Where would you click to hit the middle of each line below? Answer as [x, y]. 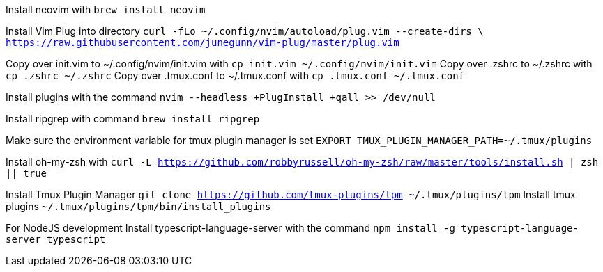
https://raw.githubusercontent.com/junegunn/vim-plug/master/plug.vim [203, 42]
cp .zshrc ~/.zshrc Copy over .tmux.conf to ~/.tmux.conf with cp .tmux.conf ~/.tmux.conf [235, 75]
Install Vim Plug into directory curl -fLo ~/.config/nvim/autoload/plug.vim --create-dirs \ [245, 31]
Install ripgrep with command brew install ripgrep [133, 119]
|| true [26, 173]
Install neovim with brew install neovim [106, 9]
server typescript [56, 239]
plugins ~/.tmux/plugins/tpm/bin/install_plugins [138, 206]
